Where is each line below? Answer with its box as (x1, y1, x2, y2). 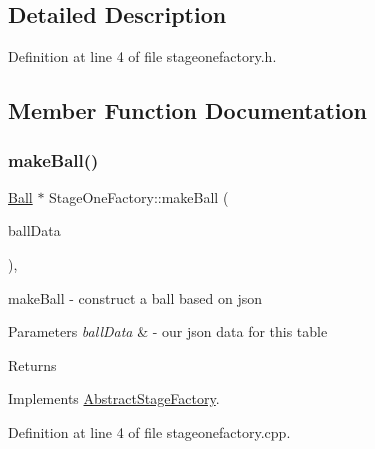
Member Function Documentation (8, 95, 368, 126)
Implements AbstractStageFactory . (8, 388, 220, 409)
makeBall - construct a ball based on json (8, 287, 263, 308)
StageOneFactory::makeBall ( (49, 186, 229, 207)
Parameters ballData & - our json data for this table (8, 321, 328, 342)
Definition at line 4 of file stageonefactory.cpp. (8, 421, 291, 442)
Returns (8, 354, 57, 375)
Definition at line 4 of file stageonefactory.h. (8, 46, 277, 67)
